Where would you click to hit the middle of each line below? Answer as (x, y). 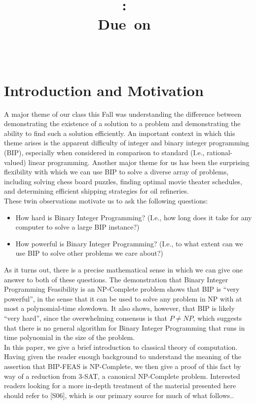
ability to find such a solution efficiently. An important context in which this (120, 133)
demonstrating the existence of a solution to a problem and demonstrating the (122, 123)
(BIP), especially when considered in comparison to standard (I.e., (104, 152)
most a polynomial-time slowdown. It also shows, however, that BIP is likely (119, 308)
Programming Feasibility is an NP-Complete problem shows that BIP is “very (122, 289)
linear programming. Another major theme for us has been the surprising (139, 162)
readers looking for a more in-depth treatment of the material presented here (120, 386)
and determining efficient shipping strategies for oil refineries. (96, 191)
